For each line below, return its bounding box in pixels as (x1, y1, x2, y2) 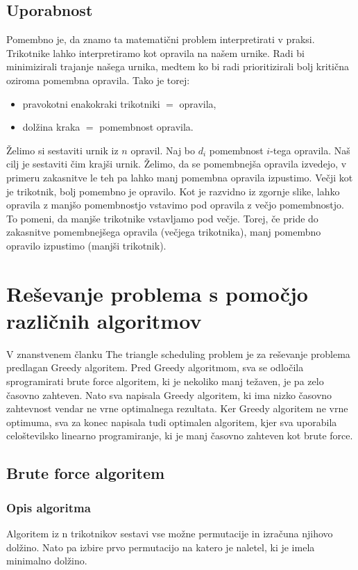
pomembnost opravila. (99, 120, 194, 134)
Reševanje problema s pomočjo (6, 279, 308, 307)
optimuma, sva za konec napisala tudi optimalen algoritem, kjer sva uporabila (6, 414, 337, 429)
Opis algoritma (6, 498, 91, 516)
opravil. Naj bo (130, 142, 196, 157)
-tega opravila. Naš (270, 142, 350, 157)
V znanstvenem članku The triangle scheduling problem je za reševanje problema (6, 346, 350, 361)
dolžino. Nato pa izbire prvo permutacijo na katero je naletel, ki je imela (6, 539, 315, 554)
